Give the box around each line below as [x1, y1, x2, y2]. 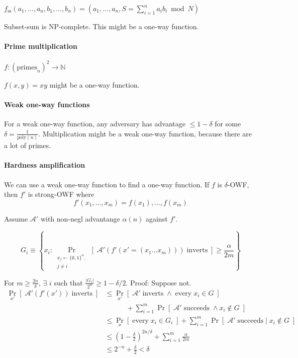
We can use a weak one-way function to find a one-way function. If [4, 179, 210, 189]
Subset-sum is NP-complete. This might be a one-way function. [4, 21, 199, 31]
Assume [4, 213, 28, 224]
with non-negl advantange [40, 213, 120, 224]
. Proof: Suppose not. [126, 277, 191, 288]
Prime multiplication [4, 41, 77, 51]
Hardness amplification [4, 160, 85, 170]
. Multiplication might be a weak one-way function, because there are [38, 128, 252, 138]
